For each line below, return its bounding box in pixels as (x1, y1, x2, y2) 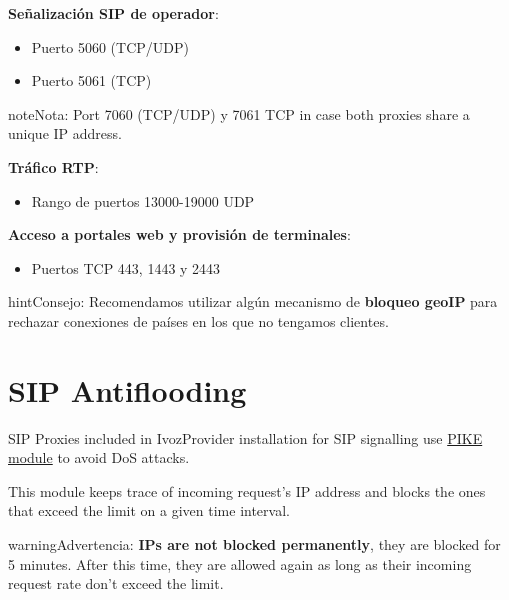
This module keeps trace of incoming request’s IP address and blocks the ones (8, 480, 486, 501)
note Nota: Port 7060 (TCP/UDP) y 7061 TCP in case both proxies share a (8, 103, 470, 124)
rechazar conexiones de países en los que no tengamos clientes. (8, 310, 389, 331)
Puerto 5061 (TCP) (31, 70, 152, 91)
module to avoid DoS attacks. (8, 447, 190, 468)
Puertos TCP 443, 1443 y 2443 (31, 257, 221, 278)
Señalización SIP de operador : (8, 3, 219, 23)
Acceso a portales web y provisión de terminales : (8, 224, 351, 245)
